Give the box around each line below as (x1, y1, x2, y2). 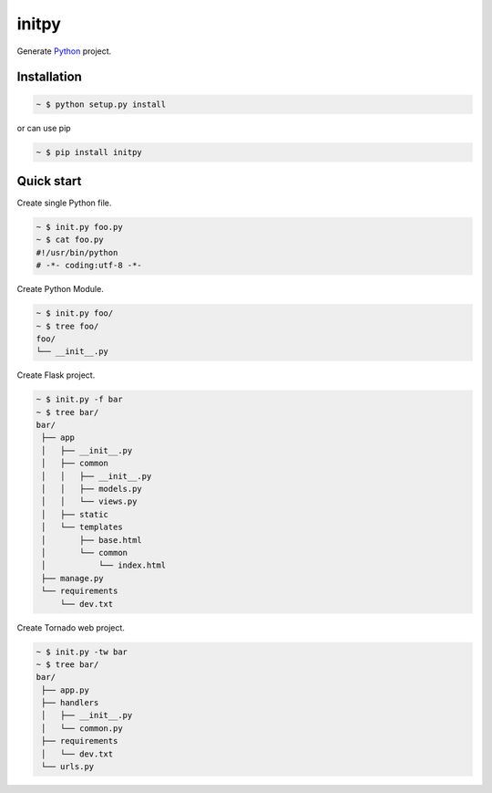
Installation (16, 69, 82, 85)
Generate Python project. (16, 46, 112, 57)
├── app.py (41, 684, 90, 695)
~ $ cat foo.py (36, 235, 104, 245)
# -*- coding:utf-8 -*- (36, 260, 143, 271)
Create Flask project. (16, 370, 96, 381)
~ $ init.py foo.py (36, 222, 123, 232)
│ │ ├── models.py (41, 484, 143, 495)
